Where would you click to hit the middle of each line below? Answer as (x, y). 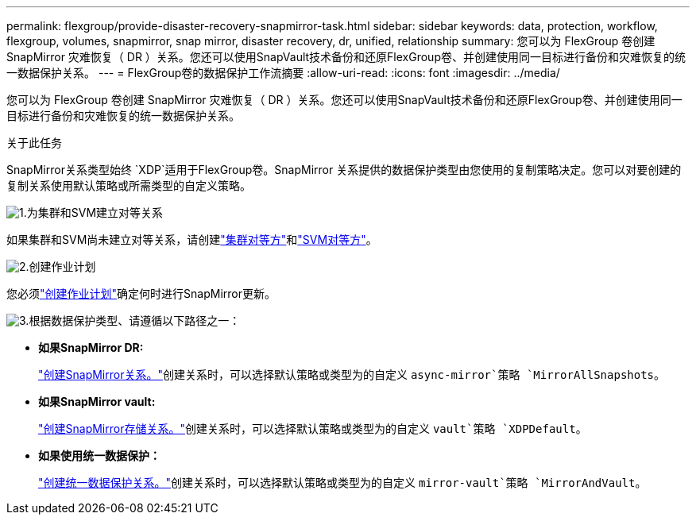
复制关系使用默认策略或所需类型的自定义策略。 (129, 185)
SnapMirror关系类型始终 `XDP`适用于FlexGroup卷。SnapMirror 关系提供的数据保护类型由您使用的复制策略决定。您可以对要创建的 (344, 170)
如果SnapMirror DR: (91, 347)
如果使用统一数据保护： (99, 455)
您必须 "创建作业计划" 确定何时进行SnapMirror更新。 (141, 293)
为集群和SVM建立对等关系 (95, 212)
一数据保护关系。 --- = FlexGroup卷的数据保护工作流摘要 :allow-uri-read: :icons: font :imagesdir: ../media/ (283, 73)
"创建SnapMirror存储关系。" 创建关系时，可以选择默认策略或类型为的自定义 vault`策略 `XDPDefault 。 (313, 428)
